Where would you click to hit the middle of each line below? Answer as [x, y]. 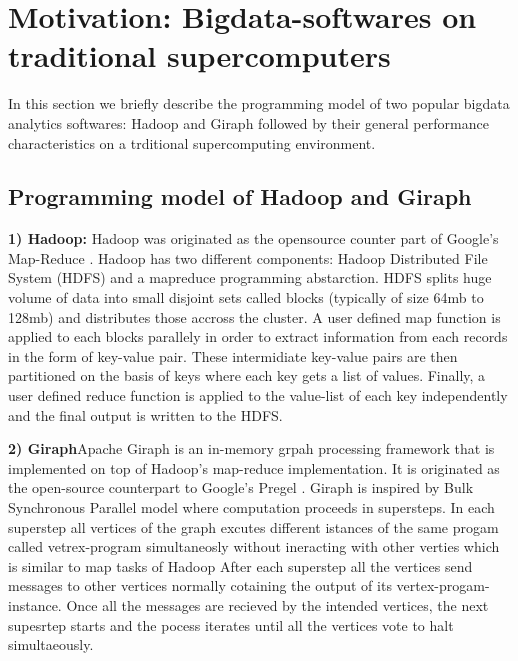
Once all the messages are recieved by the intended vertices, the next [277, 604]
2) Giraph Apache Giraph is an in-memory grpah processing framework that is [251, 448]
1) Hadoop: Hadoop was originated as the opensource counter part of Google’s [253, 238]
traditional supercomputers [199, 55]
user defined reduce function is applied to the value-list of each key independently [258, 395]
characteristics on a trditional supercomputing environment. [192, 142]
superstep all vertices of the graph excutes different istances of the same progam [253, 526]
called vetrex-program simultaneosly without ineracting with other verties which [254, 546]
